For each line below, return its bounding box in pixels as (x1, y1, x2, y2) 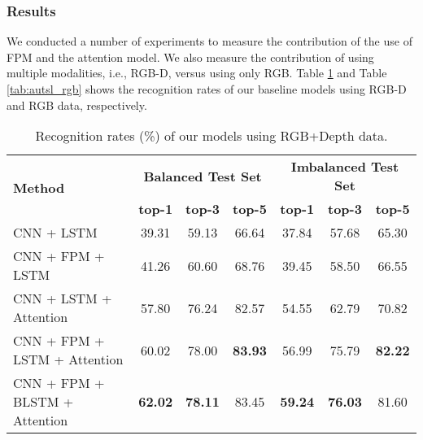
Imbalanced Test (290, 157, 399, 176)
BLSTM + (13, 392, 74, 412)
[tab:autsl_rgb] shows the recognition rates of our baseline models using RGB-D (7, 81, 407, 97)
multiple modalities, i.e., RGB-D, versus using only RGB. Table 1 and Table (7, 64, 387, 81)
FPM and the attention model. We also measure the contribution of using (7, 48, 374, 65)
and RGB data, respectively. (7, 96, 147, 113)
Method (13, 178, 65, 198)
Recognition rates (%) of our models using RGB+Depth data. (35, 126, 388, 146)
